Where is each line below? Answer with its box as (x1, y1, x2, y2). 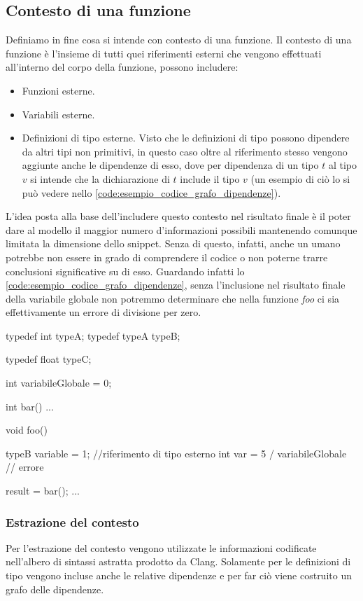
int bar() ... (6, 399, 54, 413)
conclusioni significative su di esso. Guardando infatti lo (6, 263, 245, 278)
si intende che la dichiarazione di (30, 171, 170, 186)
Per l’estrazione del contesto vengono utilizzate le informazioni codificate (6, 540, 317, 555)
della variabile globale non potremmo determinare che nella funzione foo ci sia (6, 291, 340, 305)
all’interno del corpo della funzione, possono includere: (6, 60, 239, 74)
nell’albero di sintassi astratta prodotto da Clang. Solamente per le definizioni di (6, 554, 351, 569)
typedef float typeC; (6, 352, 92, 366)
